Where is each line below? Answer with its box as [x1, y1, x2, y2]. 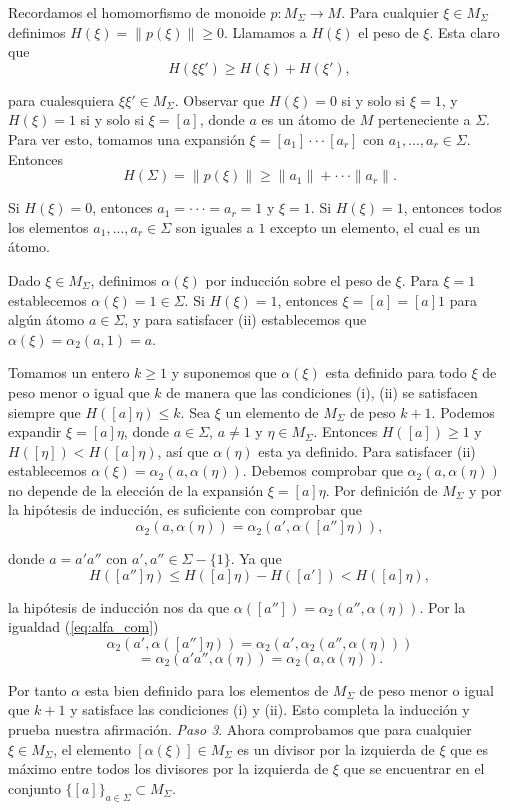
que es [450, 738, 489, 759]
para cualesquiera [8, 89, 115, 110]
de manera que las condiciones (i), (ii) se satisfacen [166, 381, 478, 402]
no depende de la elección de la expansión [8, 479, 264, 500]
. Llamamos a [224, 21, 307, 42]
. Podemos [431, 401, 495, 422]
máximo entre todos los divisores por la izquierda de [8, 758, 329, 779]
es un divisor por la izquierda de [237, 738, 435, 759]
